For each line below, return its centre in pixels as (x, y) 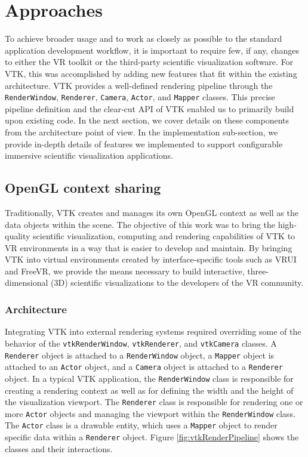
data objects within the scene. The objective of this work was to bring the (140, 224)
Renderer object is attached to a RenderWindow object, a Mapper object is (140, 355)
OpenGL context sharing (83, 188)
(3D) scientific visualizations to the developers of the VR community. (177, 282)
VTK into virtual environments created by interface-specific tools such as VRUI (151, 259)
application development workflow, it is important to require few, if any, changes (152, 50)
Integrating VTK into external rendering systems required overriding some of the (153, 331)
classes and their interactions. (59, 448)
